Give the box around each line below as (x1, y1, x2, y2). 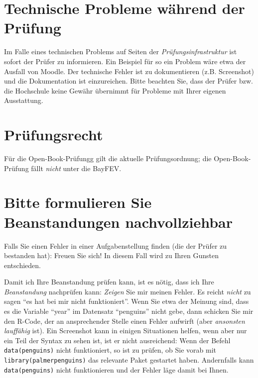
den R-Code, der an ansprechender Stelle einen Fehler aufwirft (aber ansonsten (4, 315, 245, 326)
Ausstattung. (4, 95, 43, 105)
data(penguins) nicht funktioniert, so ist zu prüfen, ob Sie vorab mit (4, 345, 217, 355)
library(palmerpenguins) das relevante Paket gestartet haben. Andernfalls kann (4, 355, 254, 365)
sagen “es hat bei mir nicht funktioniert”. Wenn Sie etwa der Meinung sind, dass (4, 296, 249, 306)
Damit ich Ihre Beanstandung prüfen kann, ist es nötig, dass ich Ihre (4, 277, 214, 287)
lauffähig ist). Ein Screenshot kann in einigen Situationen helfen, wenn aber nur (4, 325, 247, 336)
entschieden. (4, 260, 41, 270)
